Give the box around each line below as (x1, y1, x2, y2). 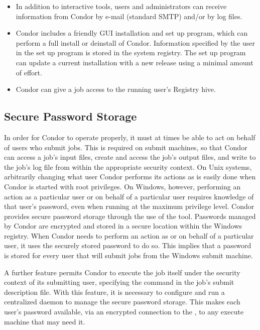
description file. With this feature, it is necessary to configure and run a (4, 286, 225, 297)
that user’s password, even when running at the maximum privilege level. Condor (4, 201, 254, 211)
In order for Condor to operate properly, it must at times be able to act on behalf (4, 132, 255, 142)
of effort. (16, 67, 42, 77)
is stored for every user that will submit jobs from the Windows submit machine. (4, 250, 253, 261)
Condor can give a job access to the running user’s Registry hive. (16, 84, 216, 94)
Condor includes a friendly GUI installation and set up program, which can (16, 28, 248, 38)
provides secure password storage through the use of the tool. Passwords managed (4, 210, 256, 221)
